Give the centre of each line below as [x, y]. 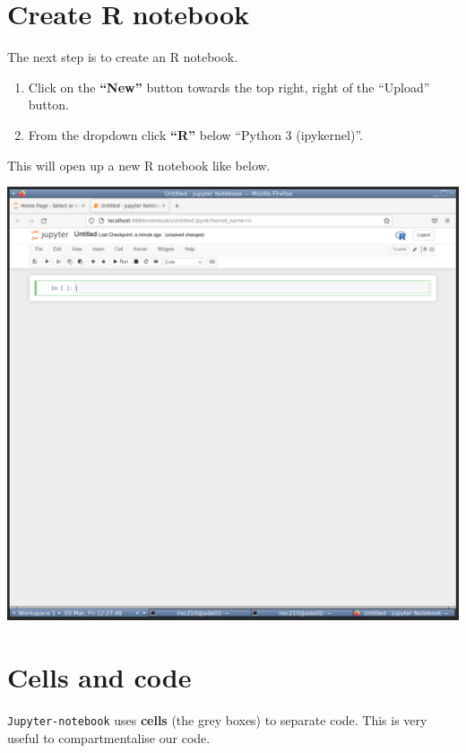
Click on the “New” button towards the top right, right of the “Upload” [229, 87]
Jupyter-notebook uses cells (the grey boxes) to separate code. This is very [217, 720]
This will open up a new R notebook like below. [139, 165]
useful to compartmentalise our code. [109, 737]
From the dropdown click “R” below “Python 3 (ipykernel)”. [195, 134]
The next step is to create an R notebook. [123, 57]
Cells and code [99, 677]
